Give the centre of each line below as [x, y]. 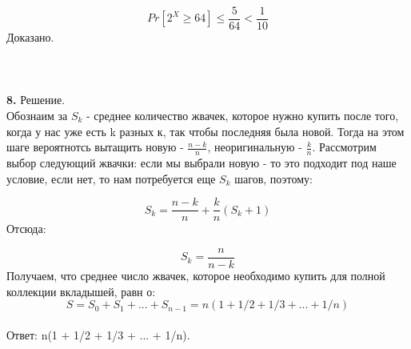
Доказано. [30, 37]
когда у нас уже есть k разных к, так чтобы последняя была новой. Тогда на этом [205, 131]
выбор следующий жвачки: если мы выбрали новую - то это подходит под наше [202, 163]
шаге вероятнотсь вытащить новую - [95, 147]
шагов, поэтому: [273, 178]
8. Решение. [36, 100]
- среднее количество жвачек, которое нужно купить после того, [243, 116]
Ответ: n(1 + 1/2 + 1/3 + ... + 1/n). [98, 334]
